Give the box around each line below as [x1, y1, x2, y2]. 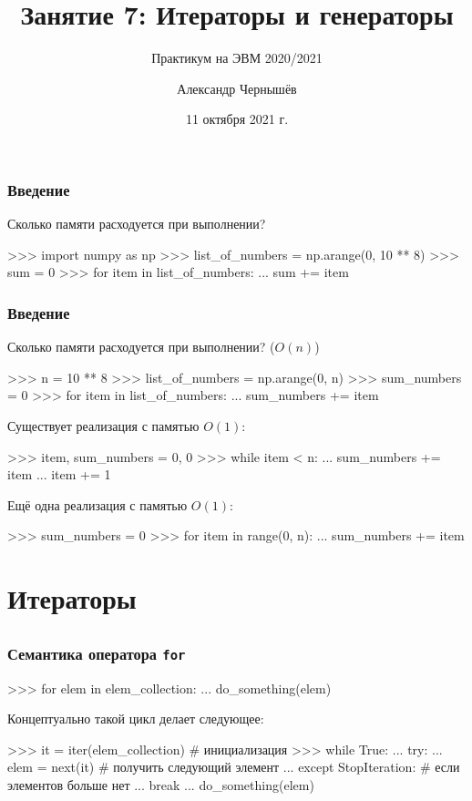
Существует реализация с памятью [7, 416, 200, 435]
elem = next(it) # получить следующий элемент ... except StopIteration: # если [7, 757, 460, 776]
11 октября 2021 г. [185, 109, 289, 128]
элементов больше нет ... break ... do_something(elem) [7, 775, 314, 794]
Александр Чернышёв [177, 78, 297, 98]
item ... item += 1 [7, 465, 111, 484]
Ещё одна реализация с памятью [7, 495, 188, 514]
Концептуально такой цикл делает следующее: [7, 709, 264, 728]
